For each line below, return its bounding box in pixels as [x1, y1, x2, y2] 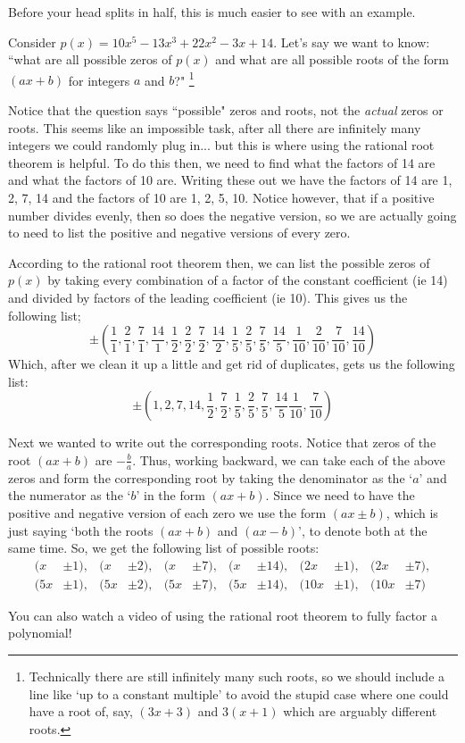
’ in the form [136, 486, 205, 505]
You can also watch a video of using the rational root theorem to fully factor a [8, 605, 437, 624]
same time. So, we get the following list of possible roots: [8, 538, 320, 557]
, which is [386, 503, 438, 522]
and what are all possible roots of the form [215, 50, 450, 69]
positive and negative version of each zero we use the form [8, 503, 327, 522]
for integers [68, 71, 130, 89]
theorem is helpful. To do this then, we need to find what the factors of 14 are [8, 153, 436, 171]
